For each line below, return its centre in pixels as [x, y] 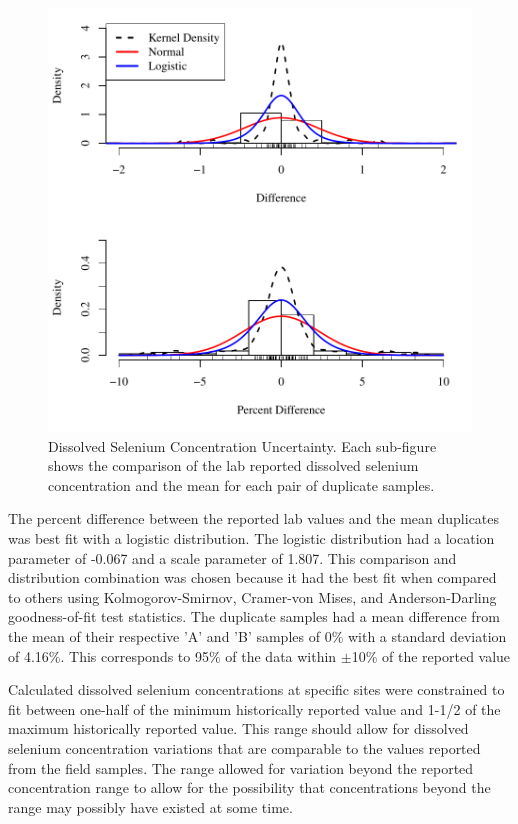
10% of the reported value [431, 655]
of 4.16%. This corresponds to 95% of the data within [172, 655]
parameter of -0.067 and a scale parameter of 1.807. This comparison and [232, 557]
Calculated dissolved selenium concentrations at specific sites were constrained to [256, 689]
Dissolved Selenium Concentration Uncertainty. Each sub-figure [242, 445]
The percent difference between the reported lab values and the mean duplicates [254, 518]
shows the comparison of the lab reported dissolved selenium [233, 465]
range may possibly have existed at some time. [150, 806]
